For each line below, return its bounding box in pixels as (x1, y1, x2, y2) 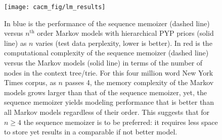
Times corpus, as (4, 77, 56, 88)
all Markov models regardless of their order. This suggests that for (4, 107, 210, 117)
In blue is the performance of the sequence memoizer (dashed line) (4, 18, 210, 28)
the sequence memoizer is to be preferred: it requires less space (23, 116, 218, 127)
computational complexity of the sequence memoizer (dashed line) (4, 47, 209, 58)
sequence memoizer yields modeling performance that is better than (4, 97, 214, 107)
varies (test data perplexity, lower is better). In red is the (35, 37, 212, 48)
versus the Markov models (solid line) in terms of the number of (4, 57, 203, 68)
